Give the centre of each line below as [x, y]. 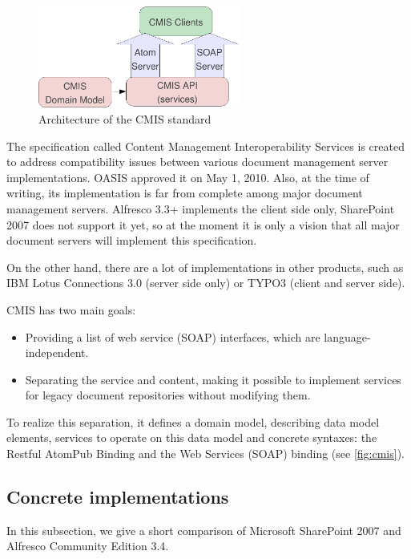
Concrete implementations [118, 497]
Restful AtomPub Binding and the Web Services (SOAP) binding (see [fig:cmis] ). [206, 454]
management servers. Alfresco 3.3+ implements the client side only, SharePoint [201, 208]
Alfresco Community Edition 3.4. [88, 546]
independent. [57, 352]
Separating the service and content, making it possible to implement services [213, 379]
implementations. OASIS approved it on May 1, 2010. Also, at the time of [188, 177]
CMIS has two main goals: [71, 309]
